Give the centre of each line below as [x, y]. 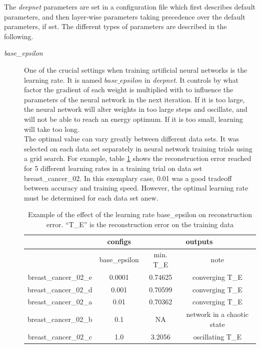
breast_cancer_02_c [60, 336]
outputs [199, 241]
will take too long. [52, 129]
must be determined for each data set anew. [91, 197]
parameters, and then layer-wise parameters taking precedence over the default [125, 16]
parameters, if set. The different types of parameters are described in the [115, 26]
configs [119, 241]
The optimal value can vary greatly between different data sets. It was [132, 139]
